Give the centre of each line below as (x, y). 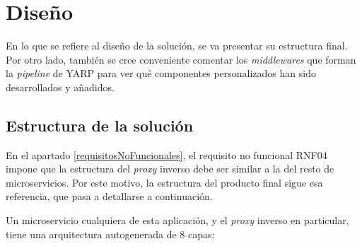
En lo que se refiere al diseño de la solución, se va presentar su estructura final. (177, 46)
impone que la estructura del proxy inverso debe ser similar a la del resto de (170, 169)
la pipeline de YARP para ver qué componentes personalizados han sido (161, 73)
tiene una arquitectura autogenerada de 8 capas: (110, 234)
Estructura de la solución (100, 125)
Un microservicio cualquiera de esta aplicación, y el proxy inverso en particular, (177, 220)
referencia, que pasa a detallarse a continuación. (109, 196)
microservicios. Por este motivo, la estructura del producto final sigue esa (164, 182)
